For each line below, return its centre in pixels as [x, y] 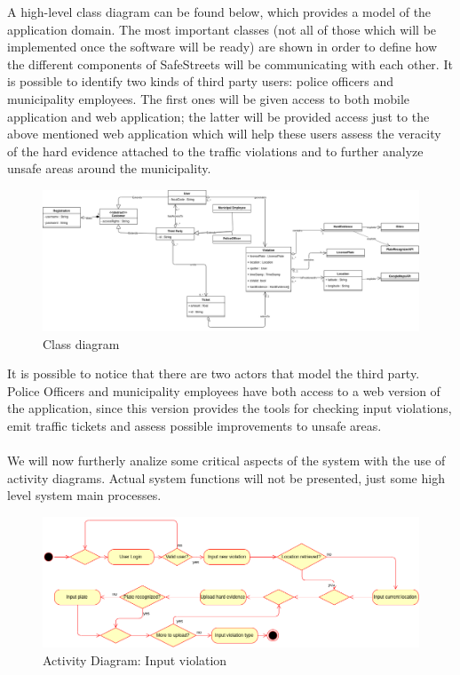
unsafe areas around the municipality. [109, 168]
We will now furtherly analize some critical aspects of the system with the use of [226, 461]
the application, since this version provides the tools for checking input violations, [230, 408]
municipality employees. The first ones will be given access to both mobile [209, 98]
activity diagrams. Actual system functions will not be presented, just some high [226, 477]
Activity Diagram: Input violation [135, 659]
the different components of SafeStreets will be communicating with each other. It [230, 64]
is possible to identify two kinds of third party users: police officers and [201, 81]
